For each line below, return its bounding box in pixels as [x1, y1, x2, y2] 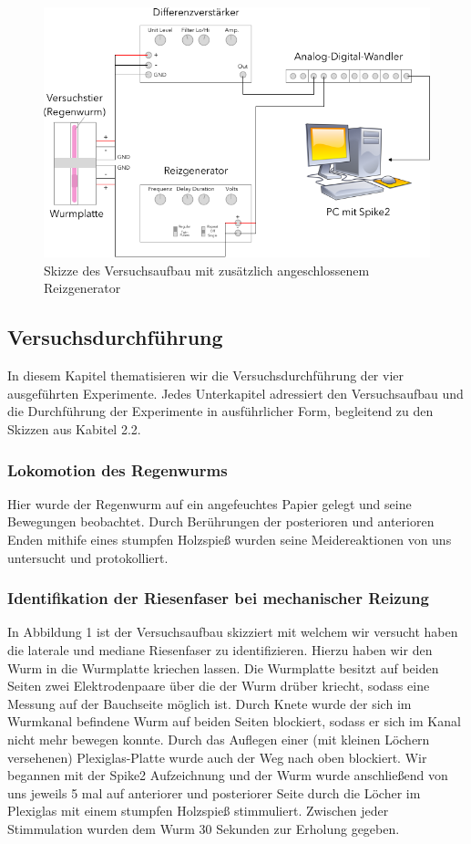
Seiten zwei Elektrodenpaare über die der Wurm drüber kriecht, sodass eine [7, 676, 430, 695]
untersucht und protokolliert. [7, 547, 169, 567]
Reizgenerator [44, 278, 121, 297]
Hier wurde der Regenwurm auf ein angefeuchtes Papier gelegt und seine [7, 494, 412, 513]
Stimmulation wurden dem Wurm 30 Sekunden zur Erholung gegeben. [7, 818, 400, 838]
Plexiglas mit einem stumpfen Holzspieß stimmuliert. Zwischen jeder [7, 801, 389, 820]
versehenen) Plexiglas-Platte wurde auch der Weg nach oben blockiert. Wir [7, 747, 427, 766]
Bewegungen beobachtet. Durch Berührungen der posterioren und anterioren [7, 512, 435, 531]
